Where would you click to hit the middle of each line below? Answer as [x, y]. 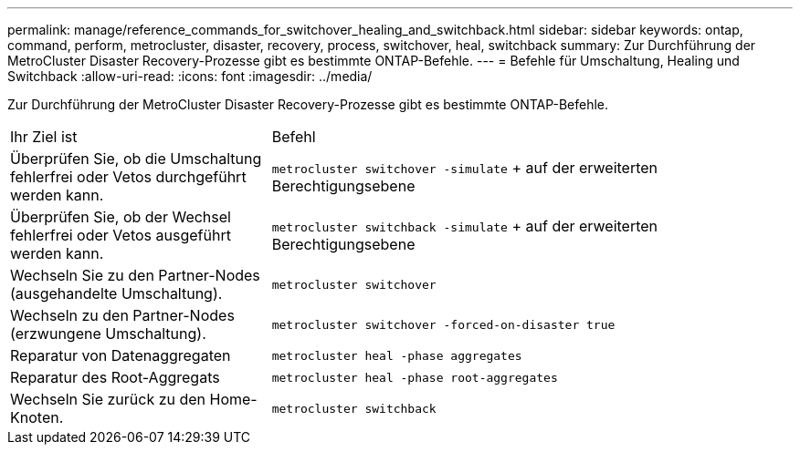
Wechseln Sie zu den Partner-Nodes [135, 275]
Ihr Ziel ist [44, 137]
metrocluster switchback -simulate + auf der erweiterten [465, 226]
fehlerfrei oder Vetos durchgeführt [128, 177]
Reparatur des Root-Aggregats [115, 377]
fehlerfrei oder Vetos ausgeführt [121, 235]
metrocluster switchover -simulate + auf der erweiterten [465, 168]
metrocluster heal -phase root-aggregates [415, 377]
